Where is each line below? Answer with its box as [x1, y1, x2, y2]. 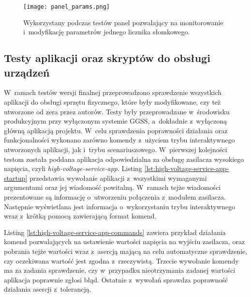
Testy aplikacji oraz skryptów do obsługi [4, 50, 210, 65]
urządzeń [4, 64, 50, 79]
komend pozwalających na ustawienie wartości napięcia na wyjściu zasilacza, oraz [4, 236, 245, 247]
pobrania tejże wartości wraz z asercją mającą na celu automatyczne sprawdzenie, [4, 246, 248, 256]
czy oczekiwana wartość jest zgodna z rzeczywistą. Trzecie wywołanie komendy [4, 255, 239, 266]
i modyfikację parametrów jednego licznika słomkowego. [23, 27, 190, 37]
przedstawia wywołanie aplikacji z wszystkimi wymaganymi [30, 172, 207, 183]
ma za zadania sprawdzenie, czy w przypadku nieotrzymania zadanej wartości [4, 265, 236, 275]
